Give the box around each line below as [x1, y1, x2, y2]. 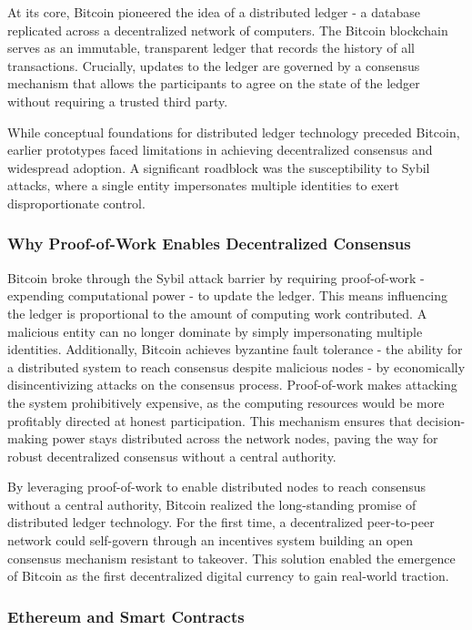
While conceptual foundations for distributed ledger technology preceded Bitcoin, [7, 122, 460, 141]
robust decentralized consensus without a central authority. [7, 446, 336, 465]
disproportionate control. [7, 193, 146, 212]
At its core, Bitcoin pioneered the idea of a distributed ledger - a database [7, 3, 421, 21]
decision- [417, 411, 466, 430]
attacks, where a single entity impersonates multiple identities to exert [7, 176, 399, 195]
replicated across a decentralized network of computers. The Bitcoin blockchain [7, 20, 448, 39]
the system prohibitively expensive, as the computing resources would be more [7, 392, 445, 412]
